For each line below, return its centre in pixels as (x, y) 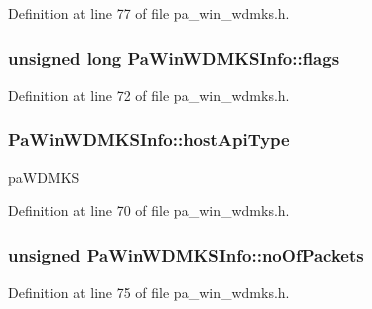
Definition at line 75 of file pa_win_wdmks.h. (149, 292)
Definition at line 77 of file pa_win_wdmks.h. (149, 13)
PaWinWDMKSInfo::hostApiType (149, 139)
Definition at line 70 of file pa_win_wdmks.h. (149, 210)
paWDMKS (44, 176)
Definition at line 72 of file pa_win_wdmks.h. (149, 94)
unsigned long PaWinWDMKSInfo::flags (174, 57)
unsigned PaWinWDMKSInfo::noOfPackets (186, 254)
